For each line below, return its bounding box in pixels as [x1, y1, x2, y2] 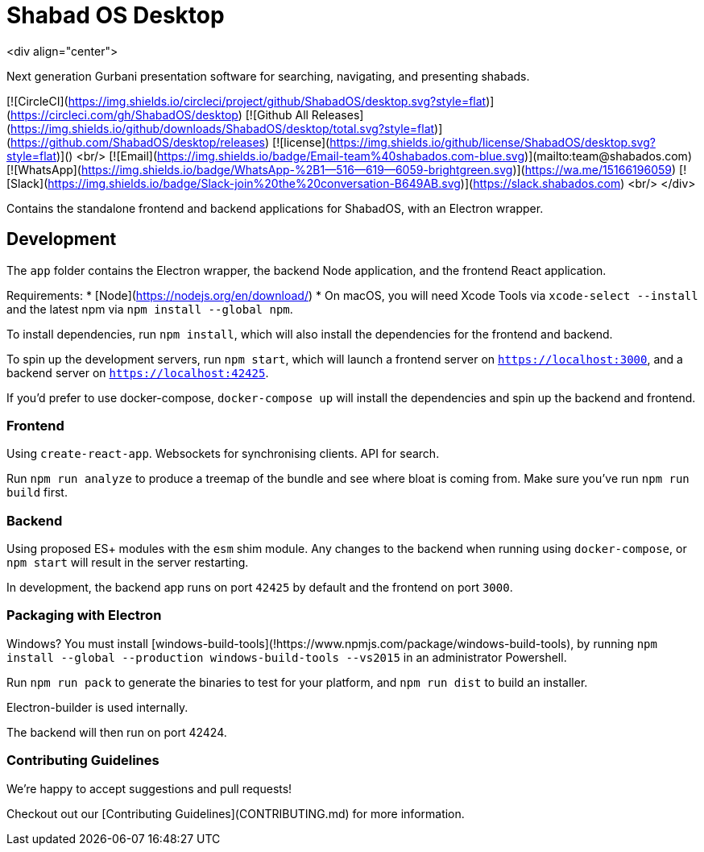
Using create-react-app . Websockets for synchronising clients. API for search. [6, 447, 440, 461]
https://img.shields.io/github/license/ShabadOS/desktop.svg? [329, 135, 656, 149]
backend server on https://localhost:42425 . [6, 365, 269, 380]
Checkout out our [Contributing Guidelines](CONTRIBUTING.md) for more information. [6, 806, 465, 821]
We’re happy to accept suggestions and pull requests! [6, 781, 292, 796]
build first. [6, 485, 68, 500]
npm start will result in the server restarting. [6, 555, 249, 570]
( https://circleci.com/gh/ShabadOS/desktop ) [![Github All [6, 107, 309, 122]
